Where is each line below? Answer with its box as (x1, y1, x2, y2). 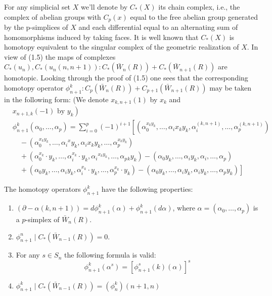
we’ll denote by (80, 2, 128, 12)
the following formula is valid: (64, 249, 156, 260)
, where (172, 202, 195, 213)
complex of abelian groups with (4, 11, 101, 22)
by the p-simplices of (4, 22, 68, 32)
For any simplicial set (4, 2, 71, 12)
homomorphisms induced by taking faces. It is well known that (4, 31, 199, 42)
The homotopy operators (4, 184, 81, 194)
